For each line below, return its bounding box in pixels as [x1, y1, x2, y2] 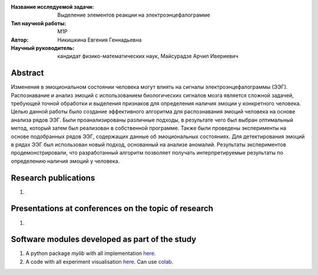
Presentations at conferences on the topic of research [11, 203, 214, 214]
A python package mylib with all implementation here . [25, 250, 156, 257]
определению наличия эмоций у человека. [11, 157, 120, 165]
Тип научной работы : [11, 19, 67, 26]
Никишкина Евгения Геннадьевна [57, 36, 142, 43]
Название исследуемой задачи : [11, 4, 94, 10]
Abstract [11, 68, 44, 78]
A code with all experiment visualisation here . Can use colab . [25, 258, 174, 265]
